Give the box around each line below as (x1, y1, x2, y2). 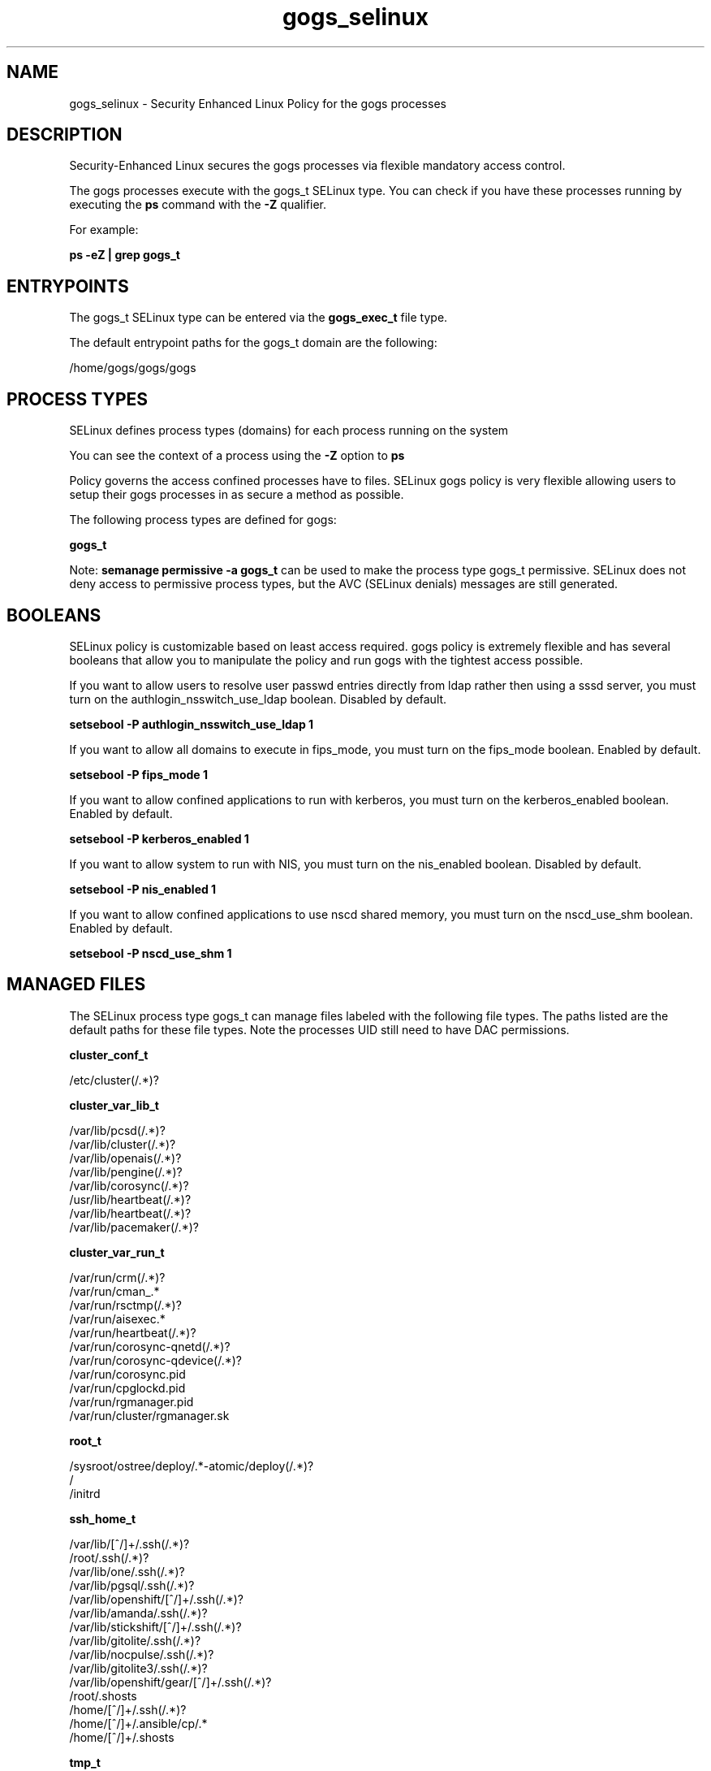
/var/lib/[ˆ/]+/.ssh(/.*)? (69, 1536, 190, 1551)
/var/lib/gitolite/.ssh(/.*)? (69, 1633, 201, 1648)
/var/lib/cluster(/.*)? (69, 1137, 176, 1151)
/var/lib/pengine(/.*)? (69, 1164, 183, 1179)
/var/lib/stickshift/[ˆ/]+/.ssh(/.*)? (69, 1619, 242, 1634)
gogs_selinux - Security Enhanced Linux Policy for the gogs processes (69, 96, 446, 110)
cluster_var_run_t (69, 1245, 165, 1259)
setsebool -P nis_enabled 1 (69, 881, 217, 896)
